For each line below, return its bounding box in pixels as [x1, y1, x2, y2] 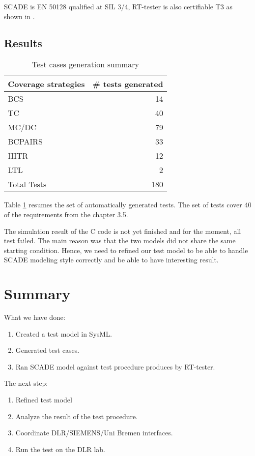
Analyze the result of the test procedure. [15, 411, 138, 421]
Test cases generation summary [31, 58, 140, 70]
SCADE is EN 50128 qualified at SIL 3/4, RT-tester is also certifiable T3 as [4, 1, 232, 11]
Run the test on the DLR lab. [15, 444, 105, 454]
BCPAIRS [8, 136, 43, 147]
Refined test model [15, 395, 72, 405]
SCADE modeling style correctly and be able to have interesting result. [4, 255, 219, 265]
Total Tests [8, 178, 47, 190]
